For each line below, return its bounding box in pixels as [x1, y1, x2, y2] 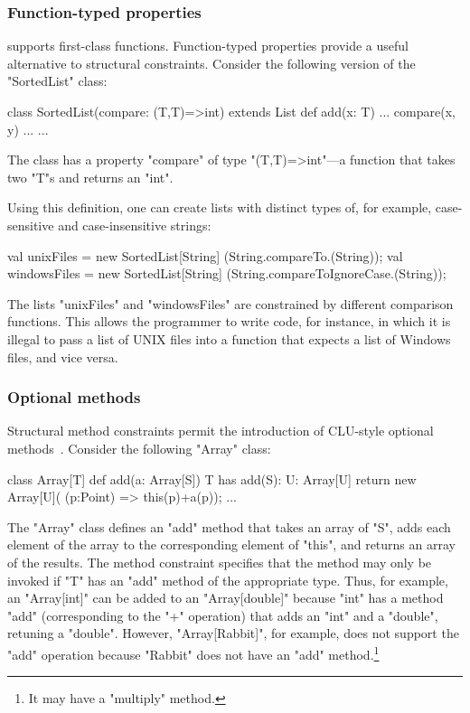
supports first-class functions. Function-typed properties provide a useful [7, 36, 409, 55]
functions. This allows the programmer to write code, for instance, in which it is [7, 312, 451, 331]
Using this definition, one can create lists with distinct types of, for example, [7, 198, 432, 217]
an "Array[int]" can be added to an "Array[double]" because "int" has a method [7, 588, 444, 607]
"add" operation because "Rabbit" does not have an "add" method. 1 [7, 642, 380, 663]
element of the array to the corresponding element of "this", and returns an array [7, 535, 456, 554]
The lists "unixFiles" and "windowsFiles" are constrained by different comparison [7, 294, 454, 313]
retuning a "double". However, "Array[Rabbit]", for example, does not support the [7, 624, 459, 643]
